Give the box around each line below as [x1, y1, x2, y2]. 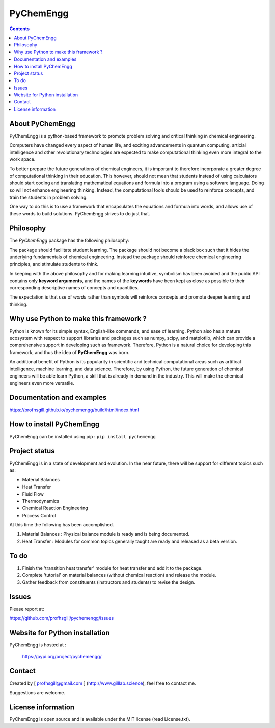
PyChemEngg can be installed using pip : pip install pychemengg [9, 434, 156, 440]
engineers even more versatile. [9, 380, 75, 386]
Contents [9, 25, 30, 32]
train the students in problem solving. [9, 194, 88, 200]
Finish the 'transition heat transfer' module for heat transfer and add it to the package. [22, 564, 203, 571]
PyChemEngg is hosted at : [9, 642, 66, 648]
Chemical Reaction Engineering [22, 505, 89, 511]
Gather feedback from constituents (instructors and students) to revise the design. [22, 579, 196, 585]
